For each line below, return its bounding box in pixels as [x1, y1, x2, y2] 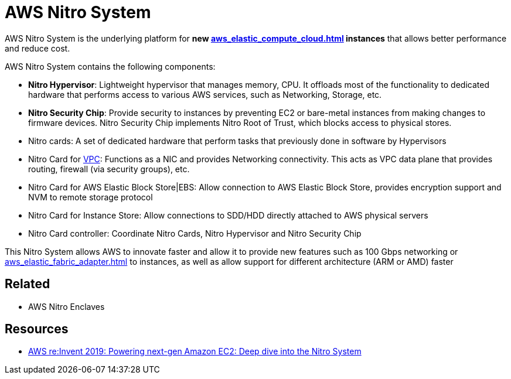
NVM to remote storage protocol [28, 192, 153, 202]
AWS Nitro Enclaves [28, 301, 105, 312]
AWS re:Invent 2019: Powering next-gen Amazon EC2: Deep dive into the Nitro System [28, 346, 362, 357]
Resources [5, 322, 69, 337]
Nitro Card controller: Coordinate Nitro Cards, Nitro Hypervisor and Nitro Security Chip [28, 228, 362, 238]
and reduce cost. [5, 43, 70, 53]
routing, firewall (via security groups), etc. [28, 163, 190, 174]
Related [5, 276, 50, 292]
